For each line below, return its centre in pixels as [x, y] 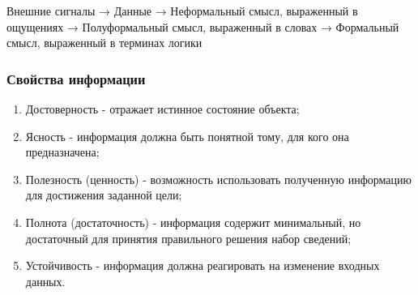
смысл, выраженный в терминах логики [104, 43]
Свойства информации [76, 78]
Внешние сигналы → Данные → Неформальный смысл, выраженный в [182, 11]
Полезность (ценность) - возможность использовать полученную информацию [218, 179]
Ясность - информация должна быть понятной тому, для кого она [187, 136]
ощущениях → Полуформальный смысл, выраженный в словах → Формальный [203, 26]
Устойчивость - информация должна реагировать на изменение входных [203, 265]
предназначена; [62, 152]
